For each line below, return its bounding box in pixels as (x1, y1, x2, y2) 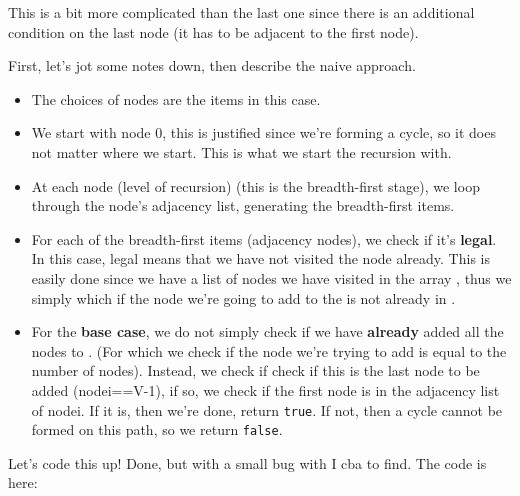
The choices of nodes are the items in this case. (31, 88, 321, 109)
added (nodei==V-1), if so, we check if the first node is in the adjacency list (31, 379, 500, 400)
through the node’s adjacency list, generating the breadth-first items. (31, 195, 455, 216)
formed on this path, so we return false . (31, 419, 283, 440)
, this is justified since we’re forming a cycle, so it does (162, 122, 496, 143)
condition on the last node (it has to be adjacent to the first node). (8, 21, 419, 42)
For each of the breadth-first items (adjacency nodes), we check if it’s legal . (31, 228, 497, 249)
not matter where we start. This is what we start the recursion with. (31, 141, 452, 162)
